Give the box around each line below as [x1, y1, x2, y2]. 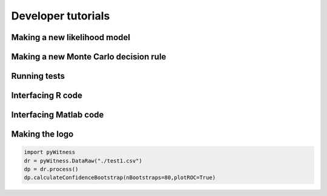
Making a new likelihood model [11, 32, 130, 42]
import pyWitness [24, 149, 76, 156]
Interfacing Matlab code [11, 110, 104, 120]
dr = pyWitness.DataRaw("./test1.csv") [24, 157, 142, 164]
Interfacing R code [11, 90, 83, 101]
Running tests [11, 71, 65, 81]
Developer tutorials [11, 9, 110, 22]
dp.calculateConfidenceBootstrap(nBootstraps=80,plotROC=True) [24, 174, 216, 181]
